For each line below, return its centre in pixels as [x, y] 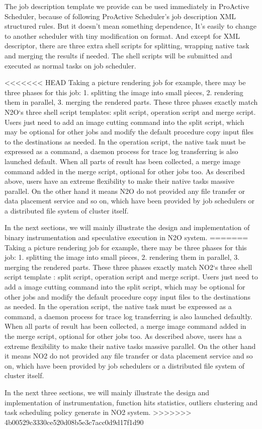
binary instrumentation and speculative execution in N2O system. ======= [126, 237]
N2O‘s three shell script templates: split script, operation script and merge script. [130, 112]
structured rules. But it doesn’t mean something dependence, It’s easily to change [130, 26]
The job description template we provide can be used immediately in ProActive [127, 6]
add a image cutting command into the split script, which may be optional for [125, 287]
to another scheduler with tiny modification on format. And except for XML [122, 35]
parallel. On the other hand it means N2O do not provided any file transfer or [125, 191]
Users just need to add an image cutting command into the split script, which [124, 122]
